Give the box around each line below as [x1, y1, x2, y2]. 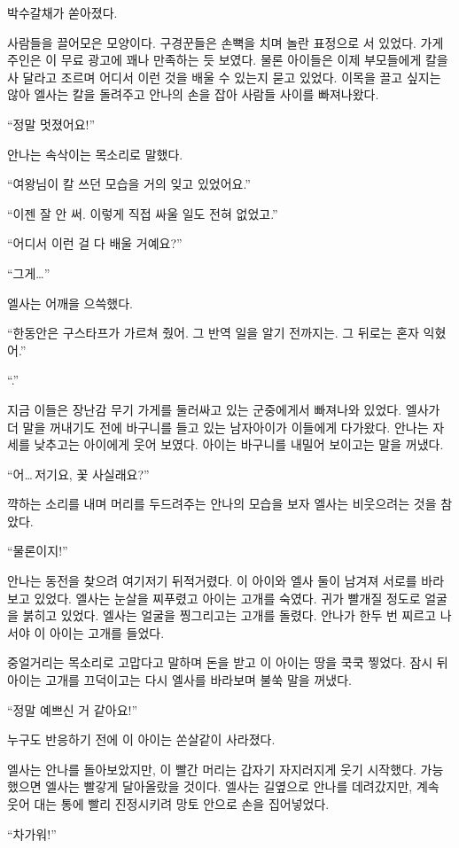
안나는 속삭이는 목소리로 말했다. [7, 144, 183, 163]
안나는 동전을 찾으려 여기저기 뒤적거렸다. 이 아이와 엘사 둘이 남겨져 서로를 [7, 572, 417, 590]
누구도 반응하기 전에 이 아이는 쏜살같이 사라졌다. [7, 730, 276, 749]
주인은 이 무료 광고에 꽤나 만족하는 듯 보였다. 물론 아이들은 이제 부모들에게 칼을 [7, 51, 448, 69]
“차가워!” [7, 824, 57, 843]
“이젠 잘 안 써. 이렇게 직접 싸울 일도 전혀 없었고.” [7, 204, 278, 222]
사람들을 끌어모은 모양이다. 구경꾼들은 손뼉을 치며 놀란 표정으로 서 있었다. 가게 [7, 33, 444, 51]
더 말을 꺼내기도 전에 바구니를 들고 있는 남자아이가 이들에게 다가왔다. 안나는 [7, 417, 429, 436]
